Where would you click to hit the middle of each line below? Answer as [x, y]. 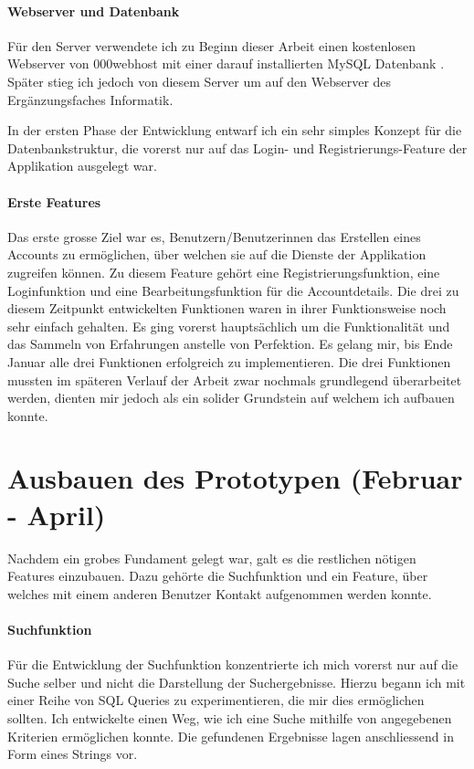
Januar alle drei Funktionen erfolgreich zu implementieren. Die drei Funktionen [229, 361]
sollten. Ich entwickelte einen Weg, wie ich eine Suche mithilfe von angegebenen [230, 717]
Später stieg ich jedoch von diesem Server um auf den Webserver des [200, 81]
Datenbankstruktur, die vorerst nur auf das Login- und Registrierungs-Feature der [237, 147]
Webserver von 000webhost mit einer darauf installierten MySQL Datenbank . [226, 63]
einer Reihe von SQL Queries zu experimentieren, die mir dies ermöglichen [216, 700]
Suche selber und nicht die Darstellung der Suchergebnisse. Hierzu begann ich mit [237, 682]
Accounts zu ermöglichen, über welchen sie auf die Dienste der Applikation [217, 254]
